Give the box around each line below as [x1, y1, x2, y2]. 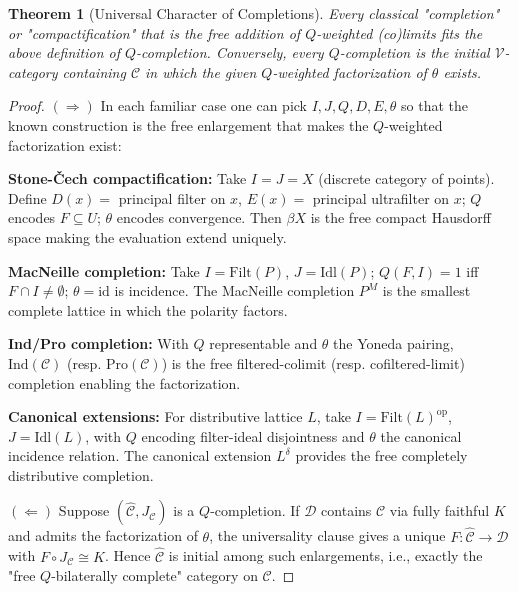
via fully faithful [389, 500, 490, 521]
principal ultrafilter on [312, 187, 450, 208]
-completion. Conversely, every [136, 42, 324, 63]
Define [8, 187, 47, 208]
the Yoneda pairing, [333, 333, 454, 354]
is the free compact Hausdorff [310, 207, 491, 228]
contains [321, 500, 372, 521]
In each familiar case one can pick [100, 95, 308, 116]
